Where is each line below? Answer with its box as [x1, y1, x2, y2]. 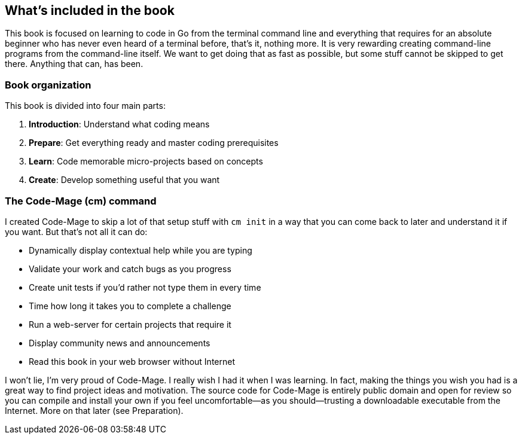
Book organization [5, 78, 91, 91]
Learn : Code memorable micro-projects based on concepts [29, 156, 263, 167]
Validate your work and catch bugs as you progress [29, 263, 231, 274]
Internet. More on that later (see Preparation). [5, 405, 184, 416]
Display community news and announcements [29, 337, 210, 348]
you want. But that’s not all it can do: [5, 226, 148, 237]
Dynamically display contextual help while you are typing [29, 245, 252, 255]
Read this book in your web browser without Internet [29, 356, 235, 367]
